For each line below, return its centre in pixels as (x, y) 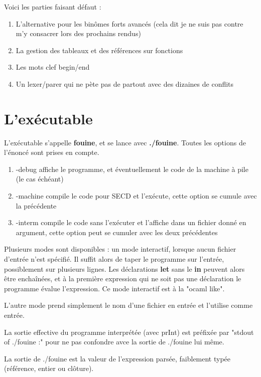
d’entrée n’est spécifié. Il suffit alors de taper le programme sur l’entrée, (114, 259)
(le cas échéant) (40, 179)
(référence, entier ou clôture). (49, 368)
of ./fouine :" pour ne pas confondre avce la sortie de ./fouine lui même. (114, 342)
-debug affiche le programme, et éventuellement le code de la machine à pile (132, 169)
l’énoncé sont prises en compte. (52, 152)
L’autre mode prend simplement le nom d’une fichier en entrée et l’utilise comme (128, 305)
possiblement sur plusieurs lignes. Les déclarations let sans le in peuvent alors (124, 268)
